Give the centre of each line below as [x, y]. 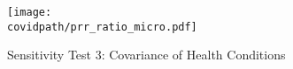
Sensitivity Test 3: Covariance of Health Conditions [146, 55]
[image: [30, 12]
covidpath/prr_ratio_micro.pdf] [102, 27]
